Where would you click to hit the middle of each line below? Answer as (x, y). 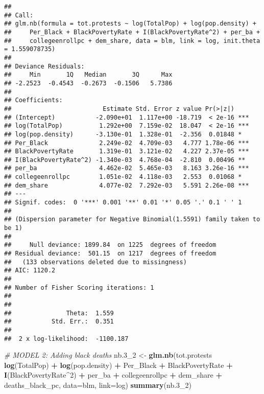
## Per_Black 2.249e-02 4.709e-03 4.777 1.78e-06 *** (127, 143)
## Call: (19, 15)
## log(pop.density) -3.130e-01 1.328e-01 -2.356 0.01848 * (123, 134)
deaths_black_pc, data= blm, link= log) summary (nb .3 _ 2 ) (98, 385)
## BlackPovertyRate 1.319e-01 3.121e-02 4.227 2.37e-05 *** (127, 152)
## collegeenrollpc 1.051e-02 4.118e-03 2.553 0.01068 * (123, 177)
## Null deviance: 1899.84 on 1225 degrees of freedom (110, 245)
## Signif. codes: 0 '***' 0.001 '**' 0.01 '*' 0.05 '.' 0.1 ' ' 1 (123, 203)
